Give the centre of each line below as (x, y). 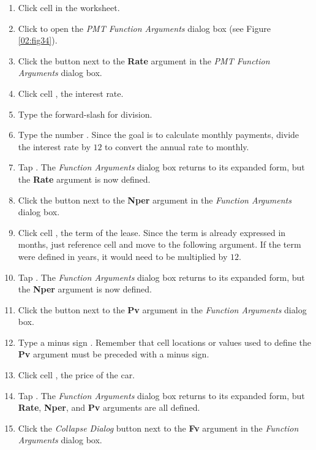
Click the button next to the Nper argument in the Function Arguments (155, 200)
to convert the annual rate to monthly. (177, 146)
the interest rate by (54, 146)
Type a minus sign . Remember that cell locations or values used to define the (164, 342)
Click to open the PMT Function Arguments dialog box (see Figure (144, 28)
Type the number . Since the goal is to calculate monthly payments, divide (159, 135)
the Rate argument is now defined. (84, 179)
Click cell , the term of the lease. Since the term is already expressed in (152, 232)
